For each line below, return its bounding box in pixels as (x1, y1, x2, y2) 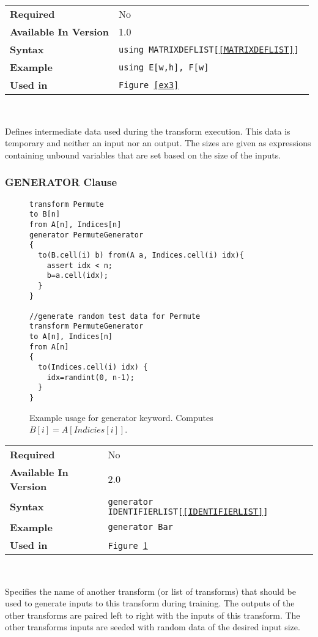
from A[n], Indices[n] (29, 220, 122, 229)
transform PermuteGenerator (29, 322, 144, 331)
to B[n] (29, 210, 61, 219)
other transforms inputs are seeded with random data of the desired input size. (5, 620, 300, 633)
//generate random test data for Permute (29, 311, 201, 321)
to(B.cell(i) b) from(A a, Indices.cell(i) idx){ (38, 250, 244, 259)
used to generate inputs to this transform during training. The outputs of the (5, 597, 295, 609)
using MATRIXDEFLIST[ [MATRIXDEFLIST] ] (119, 44, 299, 54)
